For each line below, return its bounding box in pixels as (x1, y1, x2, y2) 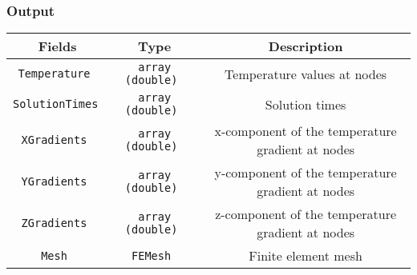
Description (268, 37, 343, 56)
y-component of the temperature (214, 163, 397, 182)
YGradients (21, 175, 87, 189)
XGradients (21, 134, 87, 147)
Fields (38, 37, 77, 56)
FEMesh (132, 249, 172, 262)
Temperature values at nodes (225, 64, 387, 83)
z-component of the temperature (215, 205, 397, 224)
